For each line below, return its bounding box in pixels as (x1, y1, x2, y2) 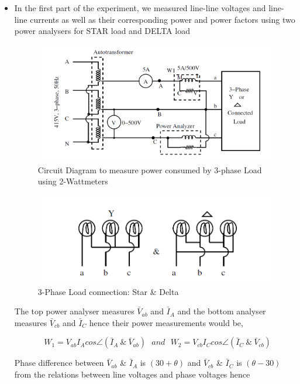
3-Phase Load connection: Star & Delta (37, 285, 179, 297)
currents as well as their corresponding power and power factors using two (30, 13, 295, 25)
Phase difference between (14, 356, 104, 369)
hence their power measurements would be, (89, 316, 243, 328)
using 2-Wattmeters (37, 175, 108, 187)
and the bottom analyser (177, 305, 266, 317)
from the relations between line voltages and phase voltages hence (14, 368, 250, 380)
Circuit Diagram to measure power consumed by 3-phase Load (37, 163, 262, 176)
